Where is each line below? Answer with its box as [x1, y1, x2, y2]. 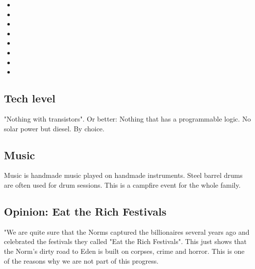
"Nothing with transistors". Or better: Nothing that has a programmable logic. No [4, 113, 251, 123]
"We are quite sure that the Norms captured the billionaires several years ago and [4, 226, 250, 237]
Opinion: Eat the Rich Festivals [4, 203, 167, 219]
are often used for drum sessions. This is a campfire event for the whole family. [4, 179, 241, 190]
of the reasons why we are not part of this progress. [4, 255, 159, 266]
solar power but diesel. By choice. [4, 123, 104, 133]
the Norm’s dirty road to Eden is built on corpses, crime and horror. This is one [4, 245, 245, 256]
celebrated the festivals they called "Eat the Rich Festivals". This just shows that [4, 236, 247, 246]
